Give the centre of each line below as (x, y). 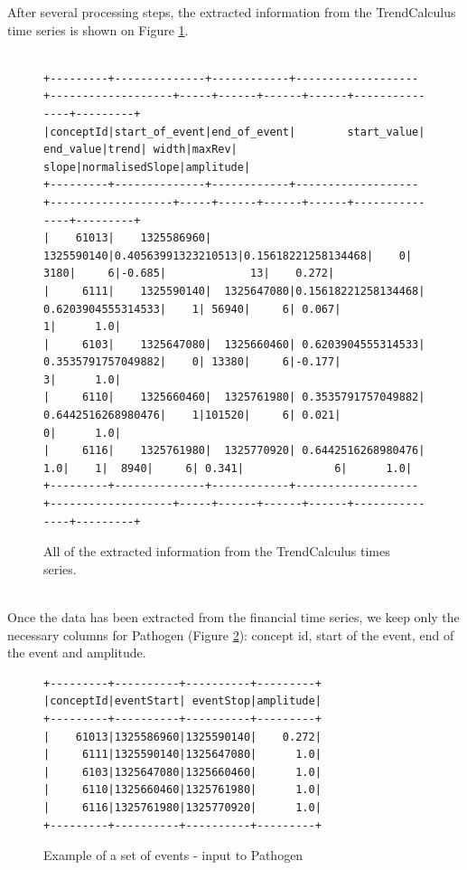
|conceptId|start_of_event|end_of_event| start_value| (234, 132)
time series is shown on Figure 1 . (98, 29)
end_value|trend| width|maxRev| (140, 150)
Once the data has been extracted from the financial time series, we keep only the (233, 617)
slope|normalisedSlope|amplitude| (147, 167)
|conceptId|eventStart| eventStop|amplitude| (182, 701)
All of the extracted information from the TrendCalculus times (217, 551)
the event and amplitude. (77, 652)
